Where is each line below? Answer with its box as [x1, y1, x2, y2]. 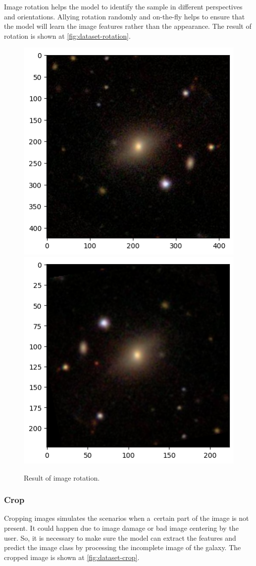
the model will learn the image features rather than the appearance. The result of [4, 21, 252, 31]
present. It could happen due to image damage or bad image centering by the [4, 523, 239, 533]
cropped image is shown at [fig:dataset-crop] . [4, 552, 140, 562]
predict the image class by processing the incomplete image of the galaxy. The [4, 542, 241, 553]
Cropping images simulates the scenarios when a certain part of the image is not [4, 513, 249, 523]
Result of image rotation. [24, 472, 100, 483]
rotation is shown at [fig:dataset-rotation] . [4, 30, 131, 41]
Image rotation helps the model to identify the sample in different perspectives [4, 1, 243, 11]
